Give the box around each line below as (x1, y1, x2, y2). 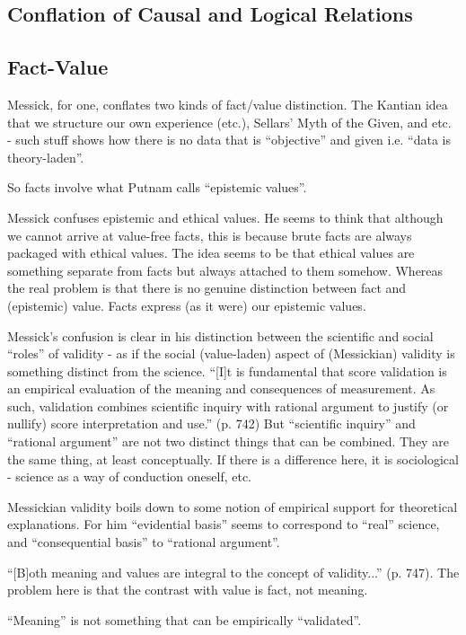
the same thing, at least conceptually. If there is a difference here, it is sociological (7, 449, 459, 468)
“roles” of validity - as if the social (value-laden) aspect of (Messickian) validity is (7, 344, 455, 363)
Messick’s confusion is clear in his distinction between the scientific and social (7, 326, 434, 345)
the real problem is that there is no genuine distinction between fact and (7, 278, 407, 297)
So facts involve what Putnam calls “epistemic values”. (7, 178, 307, 197)
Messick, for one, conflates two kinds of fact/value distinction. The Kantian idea (7, 94, 448, 113)
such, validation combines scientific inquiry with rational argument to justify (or (7, 396, 449, 415)
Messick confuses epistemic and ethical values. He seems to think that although (7, 207, 444, 226)
